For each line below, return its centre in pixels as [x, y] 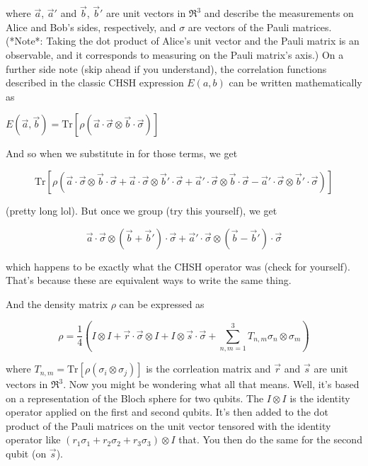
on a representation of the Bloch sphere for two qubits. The [135, 398]
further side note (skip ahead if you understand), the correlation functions [166, 68]
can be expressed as [162, 303]
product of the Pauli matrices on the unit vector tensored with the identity [168, 425]
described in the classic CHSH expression [95, 83]
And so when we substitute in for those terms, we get [122, 153]
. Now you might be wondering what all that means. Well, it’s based [211, 384]
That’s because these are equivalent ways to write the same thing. [149, 280]
